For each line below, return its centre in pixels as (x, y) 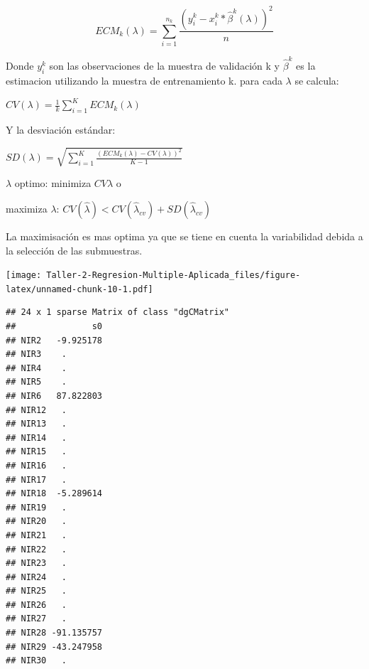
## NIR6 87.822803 (54, 396)
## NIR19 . (36, 507)
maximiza (27, 208)
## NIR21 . (36, 535)
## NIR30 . (36, 661)
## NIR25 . (36, 591)
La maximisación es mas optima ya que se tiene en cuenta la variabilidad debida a (184, 236)
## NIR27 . (36, 619)
